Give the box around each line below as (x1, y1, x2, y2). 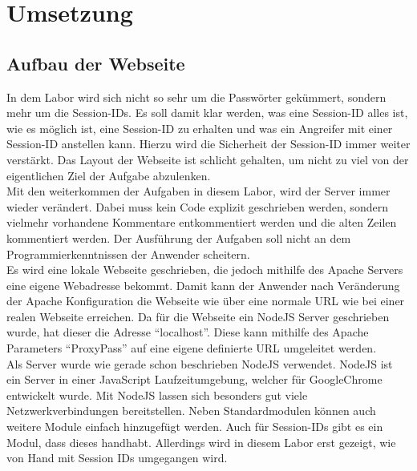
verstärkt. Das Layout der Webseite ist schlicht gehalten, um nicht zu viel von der (6, 151, 409, 167)
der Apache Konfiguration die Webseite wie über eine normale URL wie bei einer (6, 292, 405, 309)
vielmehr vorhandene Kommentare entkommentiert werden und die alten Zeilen (6, 214, 397, 231)
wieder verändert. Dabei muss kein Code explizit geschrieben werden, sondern (6, 198, 388, 215)
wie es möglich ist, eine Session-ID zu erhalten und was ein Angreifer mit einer (6, 119, 393, 136)
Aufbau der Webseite (6, 50, 185, 75)
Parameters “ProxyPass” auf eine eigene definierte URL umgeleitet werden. (6, 340, 377, 356)
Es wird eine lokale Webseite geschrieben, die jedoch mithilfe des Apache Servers (6, 261, 403, 278)
